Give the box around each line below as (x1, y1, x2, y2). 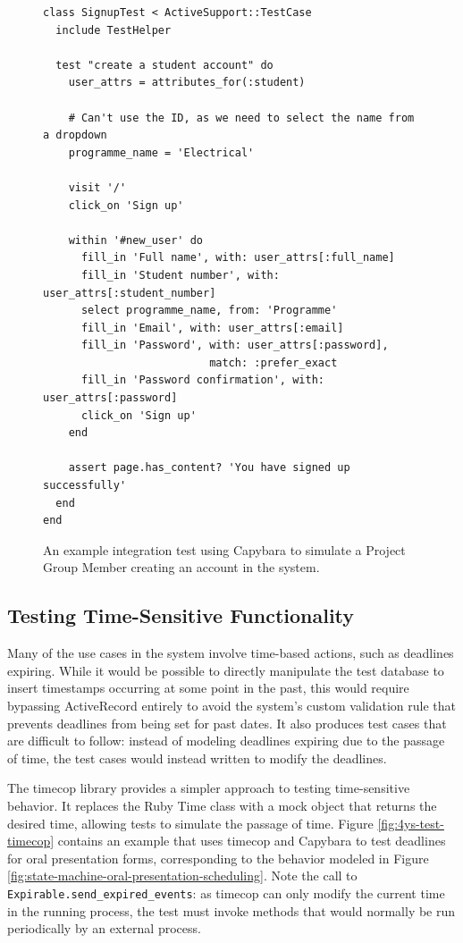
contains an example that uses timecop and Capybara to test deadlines (57, 831, 446, 850)
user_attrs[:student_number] (43, 286, 216, 299)
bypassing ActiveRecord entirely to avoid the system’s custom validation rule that (7, 695, 457, 714)
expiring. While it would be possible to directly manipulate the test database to (7, 661, 444, 679)
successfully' (43, 479, 127, 493)
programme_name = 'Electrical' (68, 146, 255, 159)
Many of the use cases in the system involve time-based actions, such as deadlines (7, 644, 454, 662)
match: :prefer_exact (209, 356, 338, 369)
